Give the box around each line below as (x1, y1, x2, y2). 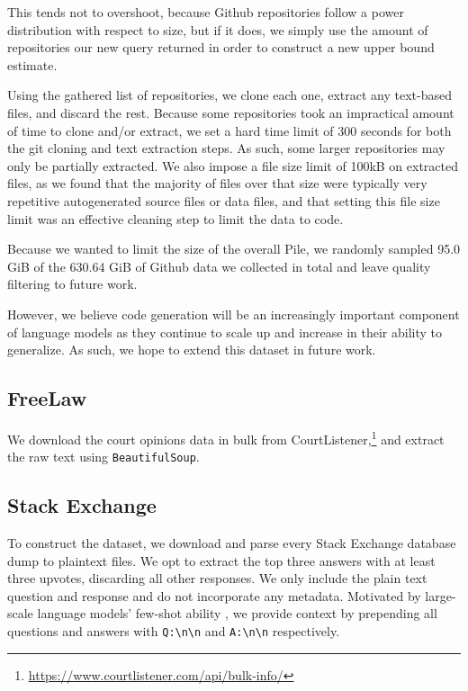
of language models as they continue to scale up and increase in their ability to (7, 322, 442, 341)
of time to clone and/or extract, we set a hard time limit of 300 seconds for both (7, 121, 452, 139)
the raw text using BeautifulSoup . (7, 447, 200, 466)
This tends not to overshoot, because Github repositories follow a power (7, 3, 404, 21)
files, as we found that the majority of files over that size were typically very (7, 174, 427, 193)
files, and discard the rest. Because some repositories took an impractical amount (7, 103, 454, 121)
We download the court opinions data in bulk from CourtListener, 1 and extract (7, 426, 445, 448)
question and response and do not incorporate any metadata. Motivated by (7, 586, 421, 605)
